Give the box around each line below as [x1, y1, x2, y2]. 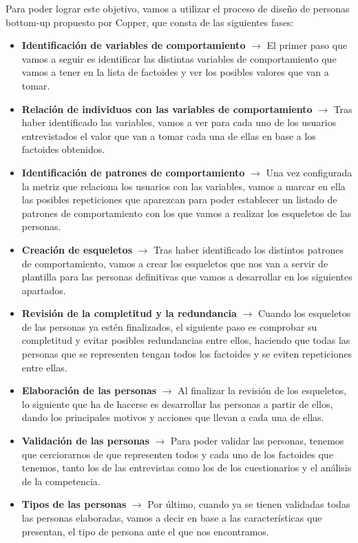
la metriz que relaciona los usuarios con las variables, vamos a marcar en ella [21, 178, 346, 193]
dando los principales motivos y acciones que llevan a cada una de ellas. [21, 410, 324, 424]
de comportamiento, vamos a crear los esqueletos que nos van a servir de [21, 256, 328, 270]
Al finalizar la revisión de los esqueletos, [178, 383, 347, 398]
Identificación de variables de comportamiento [21, 38, 246, 52]
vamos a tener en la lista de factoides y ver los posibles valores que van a [21, 65, 329, 79]
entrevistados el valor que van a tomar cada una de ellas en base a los [21, 128, 316, 143]
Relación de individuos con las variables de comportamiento [21, 101, 313, 116]
